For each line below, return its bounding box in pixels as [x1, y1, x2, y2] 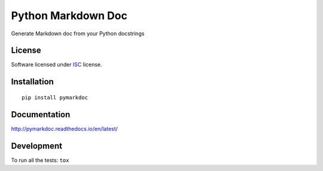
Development [11, 141, 63, 151]
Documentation [11, 109, 71, 120]
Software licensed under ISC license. [11, 61, 102, 68]
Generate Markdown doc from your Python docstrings [11, 30, 145, 37]
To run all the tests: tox [11, 156, 69, 164]
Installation [11, 77, 54, 87]
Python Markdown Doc [11, 9, 128, 22]
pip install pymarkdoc [22, 94, 89, 101]
